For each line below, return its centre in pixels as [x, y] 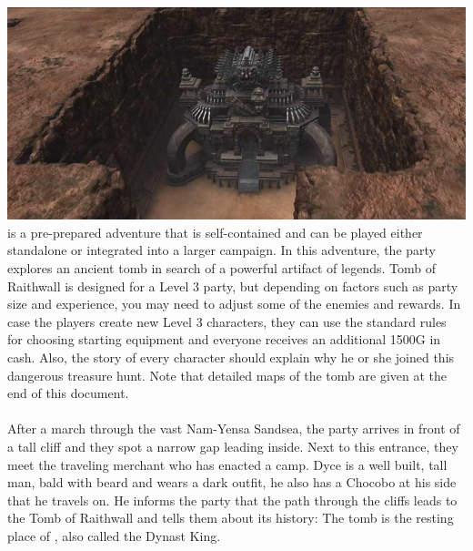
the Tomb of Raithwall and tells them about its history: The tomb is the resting [231, 518]
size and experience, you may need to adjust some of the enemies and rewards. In [234, 304]
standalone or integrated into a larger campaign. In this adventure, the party [221, 250]
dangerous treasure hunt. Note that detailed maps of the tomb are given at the [227, 375]
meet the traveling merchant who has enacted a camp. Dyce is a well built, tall [227, 464]
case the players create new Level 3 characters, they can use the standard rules [227, 321]
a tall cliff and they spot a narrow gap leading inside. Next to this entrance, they [233, 446]
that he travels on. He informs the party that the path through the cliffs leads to [232, 500]
